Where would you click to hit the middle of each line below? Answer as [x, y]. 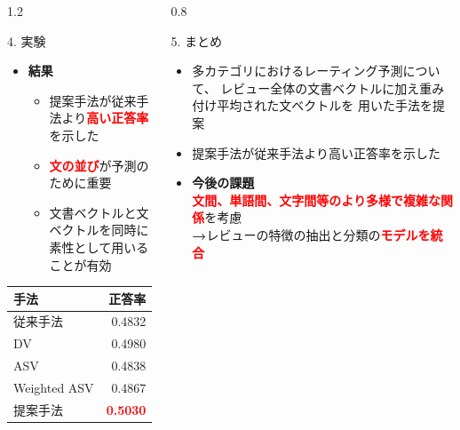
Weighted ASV [54, 387]
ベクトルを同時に [99, 230]
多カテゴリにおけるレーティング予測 [297, 71]
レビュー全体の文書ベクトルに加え [320, 88]
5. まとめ [197, 40]
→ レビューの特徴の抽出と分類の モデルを [311, 234]
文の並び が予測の [99, 165]
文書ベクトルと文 [99, 212]
